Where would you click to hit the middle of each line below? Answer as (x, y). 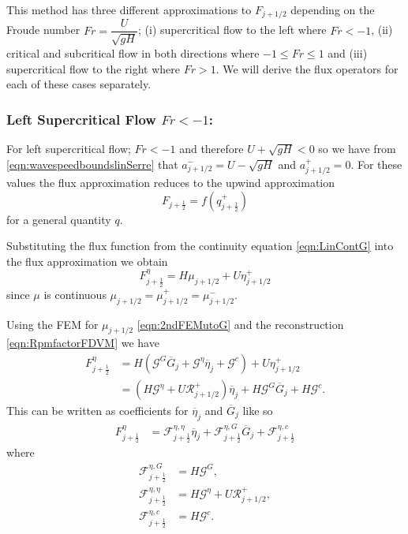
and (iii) (348, 52)
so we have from (357, 148)
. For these (376, 164)
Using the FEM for (52, 324)
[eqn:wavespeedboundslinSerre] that (92, 164)
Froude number (43, 30)
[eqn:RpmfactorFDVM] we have (83, 343)
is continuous (75, 294)
